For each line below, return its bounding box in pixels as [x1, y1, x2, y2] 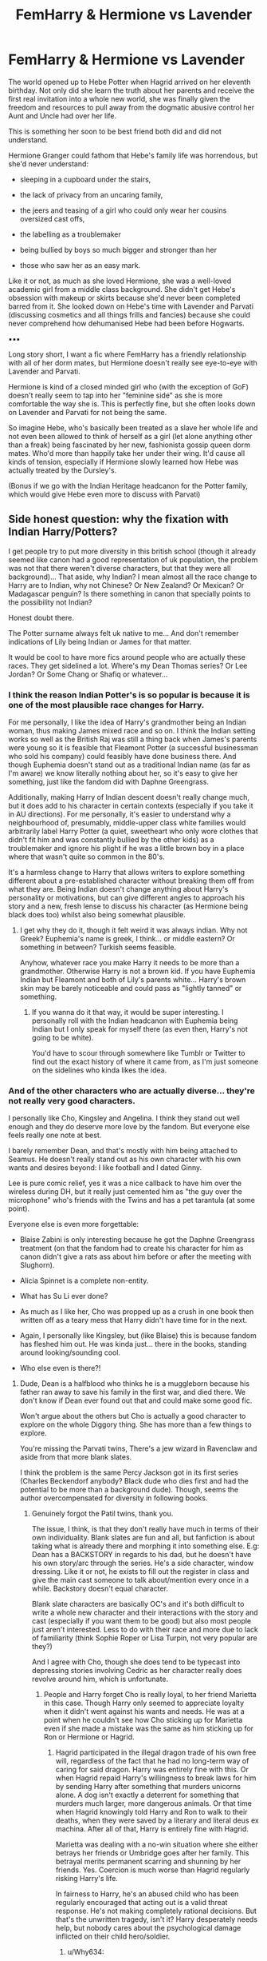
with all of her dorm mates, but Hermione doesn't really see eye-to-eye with [8, 357, 257, 367]
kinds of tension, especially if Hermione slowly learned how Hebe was [8, 457, 239, 466]
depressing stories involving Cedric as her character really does [31, 1666, 242, 1675]
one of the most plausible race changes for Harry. [8, 699, 205, 710]
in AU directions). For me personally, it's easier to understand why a [8, 809, 231, 819]
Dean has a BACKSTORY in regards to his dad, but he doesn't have [31, 1550, 252, 1560]
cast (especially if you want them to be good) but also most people [31, 1616, 252, 1626]
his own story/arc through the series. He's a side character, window [31, 1558, 253, 1568]
